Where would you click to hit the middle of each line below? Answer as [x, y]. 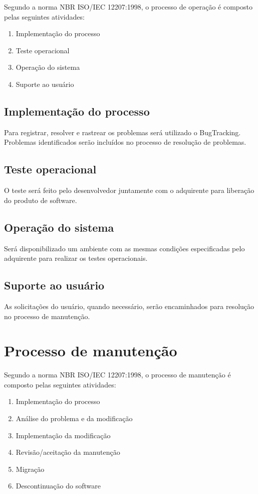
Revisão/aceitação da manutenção [68, 452]
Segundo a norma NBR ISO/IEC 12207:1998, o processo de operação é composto [128, 7]
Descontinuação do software [58, 486]
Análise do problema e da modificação [74, 418]
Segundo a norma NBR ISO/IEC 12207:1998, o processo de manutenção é [117, 375]
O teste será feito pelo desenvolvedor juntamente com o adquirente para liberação [129, 190]
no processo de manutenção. [47, 316]
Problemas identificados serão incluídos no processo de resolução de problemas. [125, 142]
